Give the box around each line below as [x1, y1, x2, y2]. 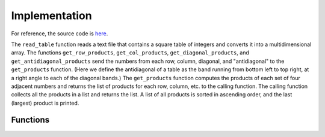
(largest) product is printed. [11, 99, 79, 106]
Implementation [11, 9, 93, 22]
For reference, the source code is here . [11, 30, 108, 37]
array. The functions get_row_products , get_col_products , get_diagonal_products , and [11, 49, 249, 56]
